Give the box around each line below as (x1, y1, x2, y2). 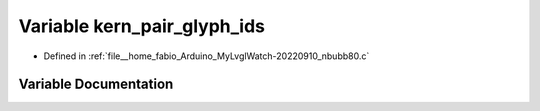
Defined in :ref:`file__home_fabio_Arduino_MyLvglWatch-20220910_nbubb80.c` (43, 50, 370, 62)
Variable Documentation (18, 76, 174, 93)
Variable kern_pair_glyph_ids (18, 15, 265, 37)
